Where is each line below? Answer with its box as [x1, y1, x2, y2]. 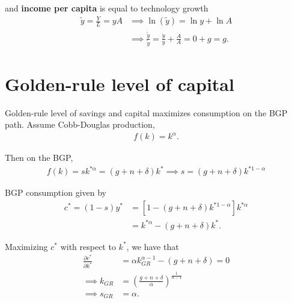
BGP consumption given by [5, 186, 106, 199]
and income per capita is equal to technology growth [5, 2, 208, 14]
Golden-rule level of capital [5, 71, 234, 96]
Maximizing [5, 240, 48, 252]
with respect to [60, 240, 116, 252]
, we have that [126, 240, 179, 252]
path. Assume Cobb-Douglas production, [5, 118, 155, 131]
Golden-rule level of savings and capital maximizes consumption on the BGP [5, 106, 288, 119]
